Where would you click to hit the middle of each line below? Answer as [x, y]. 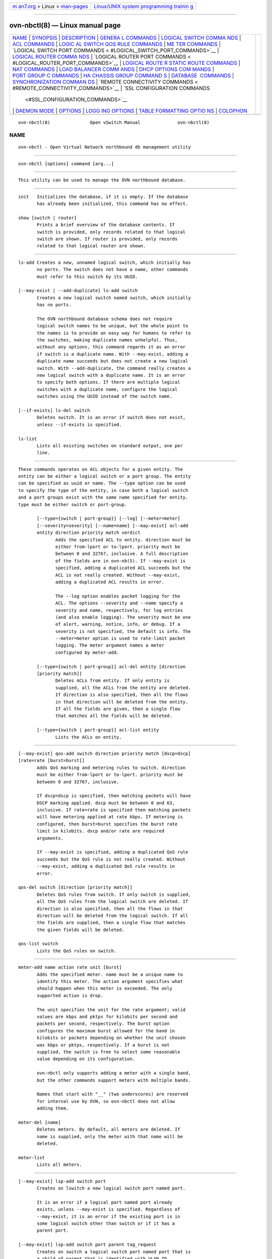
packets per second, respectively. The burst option [103, 1024]
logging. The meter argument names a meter [110, 645]
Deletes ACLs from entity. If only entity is [113, 681]
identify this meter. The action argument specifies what [110, 982]
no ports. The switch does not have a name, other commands [113, 270]
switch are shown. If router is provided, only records [107, 239]
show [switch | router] [48, 218]
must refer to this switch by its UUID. [87, 276]
